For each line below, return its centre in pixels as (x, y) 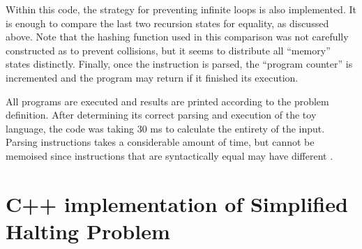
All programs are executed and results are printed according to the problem (167, 101)
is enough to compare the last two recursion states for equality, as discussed (167, 23)
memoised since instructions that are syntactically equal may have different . (169, 155)
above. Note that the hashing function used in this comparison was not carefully (177, 37)
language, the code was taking (70, 128)
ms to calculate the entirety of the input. (237, 128)
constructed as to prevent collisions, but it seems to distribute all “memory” (168, 50)
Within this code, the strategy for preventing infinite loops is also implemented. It (181, 9)
